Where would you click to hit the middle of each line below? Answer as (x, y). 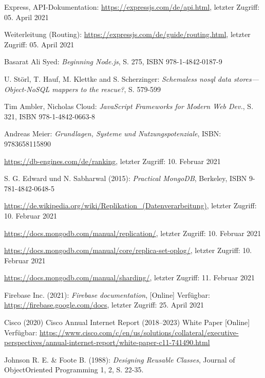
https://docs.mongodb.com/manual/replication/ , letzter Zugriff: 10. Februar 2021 (133, 233)
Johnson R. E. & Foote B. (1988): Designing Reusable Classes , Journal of (120, 359)
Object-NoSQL (27, 89)
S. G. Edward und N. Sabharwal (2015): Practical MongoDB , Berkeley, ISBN (126, 178)
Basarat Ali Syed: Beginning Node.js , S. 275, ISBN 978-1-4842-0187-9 (113, 61)
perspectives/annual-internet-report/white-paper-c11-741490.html (107, 342)
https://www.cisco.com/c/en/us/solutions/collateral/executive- (139, 332)
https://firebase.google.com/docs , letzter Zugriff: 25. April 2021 (104, 305)
